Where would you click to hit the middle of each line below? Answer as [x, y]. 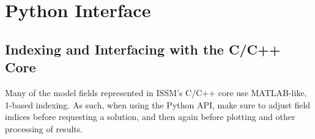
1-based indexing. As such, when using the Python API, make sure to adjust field [158, 104]
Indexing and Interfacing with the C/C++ [143, 49]
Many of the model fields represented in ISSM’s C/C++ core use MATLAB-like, [156, 92]
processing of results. [44, 128]
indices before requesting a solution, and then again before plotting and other [150, 117]
